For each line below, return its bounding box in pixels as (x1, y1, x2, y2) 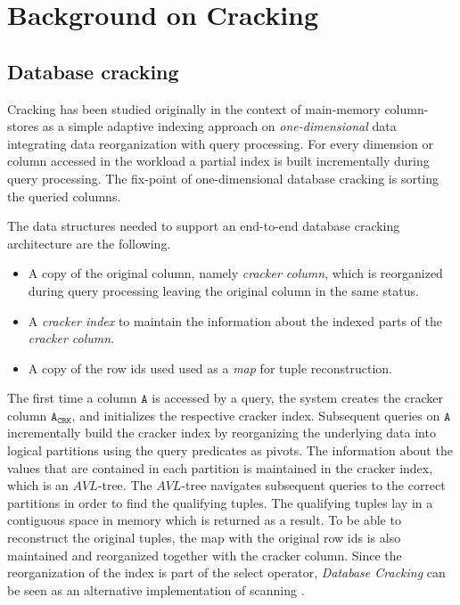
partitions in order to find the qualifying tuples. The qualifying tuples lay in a (7, 493, 433, 511)
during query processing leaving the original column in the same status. (28, 281, 419, 299)
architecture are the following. (7, 233, 171, 252)
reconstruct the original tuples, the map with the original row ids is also (7, 528, 401, 547)
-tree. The (97, 476, 152, 495)
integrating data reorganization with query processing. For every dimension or (7, 134, 433, 152)
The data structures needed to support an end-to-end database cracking (7, 217, 400, 235)
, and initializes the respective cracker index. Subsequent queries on (71, 405, 440, 424)
